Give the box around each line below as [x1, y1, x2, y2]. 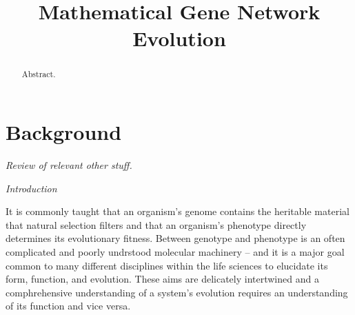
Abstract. [21, 68, 56, 80]
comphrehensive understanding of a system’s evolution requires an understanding [6, 285, 348, 299]
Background [6, 118, 122, 146]
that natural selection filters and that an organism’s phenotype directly [6, 217, 307, 232]
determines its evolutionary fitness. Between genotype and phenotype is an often [6, 231, 345, 245]
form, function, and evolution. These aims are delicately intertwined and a [6, 272, 319, 286]
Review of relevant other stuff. [6, 157, 132, 172]
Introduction [6, 181, 57, 195]
